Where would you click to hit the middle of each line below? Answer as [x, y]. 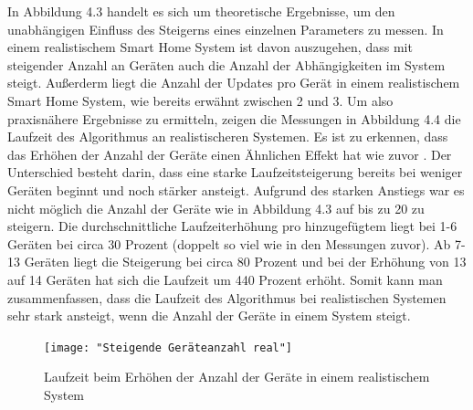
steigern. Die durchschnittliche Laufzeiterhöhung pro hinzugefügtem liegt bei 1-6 [232, 226]
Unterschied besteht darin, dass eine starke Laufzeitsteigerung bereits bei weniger [235, 172]
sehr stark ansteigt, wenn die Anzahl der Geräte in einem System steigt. [209, 315]
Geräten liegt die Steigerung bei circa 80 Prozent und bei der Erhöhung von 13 [245, 262]
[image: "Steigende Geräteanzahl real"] [168, 347]
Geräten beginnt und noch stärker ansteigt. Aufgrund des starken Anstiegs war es [236, 189]
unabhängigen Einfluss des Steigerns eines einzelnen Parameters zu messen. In [226, 29]
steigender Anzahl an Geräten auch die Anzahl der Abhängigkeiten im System [226, 64]
